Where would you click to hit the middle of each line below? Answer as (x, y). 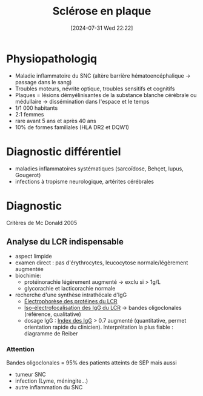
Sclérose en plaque (102, 11)
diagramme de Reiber (51, 334)
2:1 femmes (29, 114)
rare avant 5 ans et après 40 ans (55, 121)
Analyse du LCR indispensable (65, 242)
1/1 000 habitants (36, 108)
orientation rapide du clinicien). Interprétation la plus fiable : (99, 327)
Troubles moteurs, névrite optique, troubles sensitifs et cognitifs (95, 89)
